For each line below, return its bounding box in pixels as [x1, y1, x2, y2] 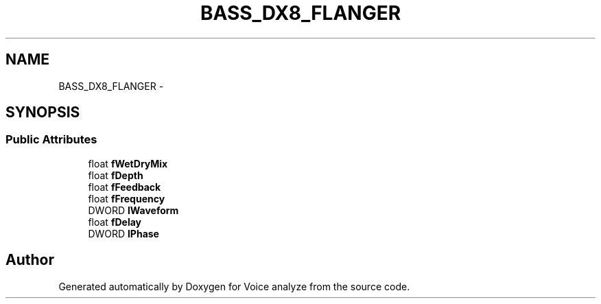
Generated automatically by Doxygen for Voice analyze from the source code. [58, 280, 410, 292]
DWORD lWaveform [88, 204, 179, 216]
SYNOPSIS [5, 104, 80, 121]
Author [5, 251, 54, 269]
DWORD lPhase [88, 227, 159, 239]
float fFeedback [88, 180, 161, 193]
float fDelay [88, 215, 142, 228]
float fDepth [88, 169, 143, 181]
